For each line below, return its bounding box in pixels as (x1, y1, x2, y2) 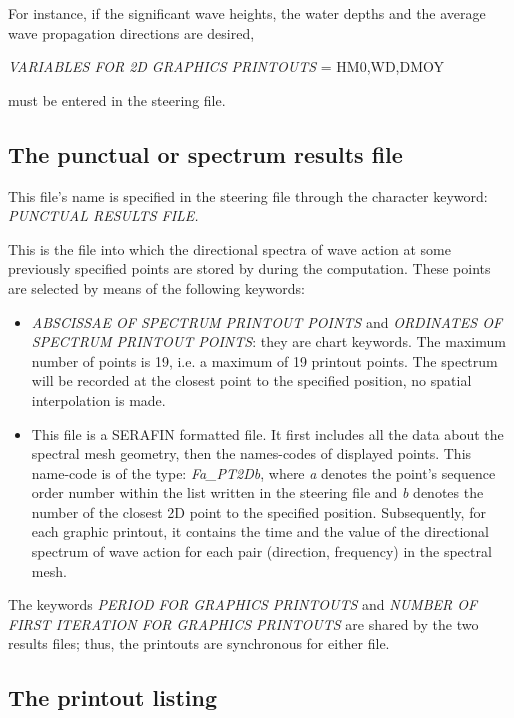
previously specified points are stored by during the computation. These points (8, 258, 491, 279)
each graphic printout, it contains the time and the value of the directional (31, 521, 489, 542)
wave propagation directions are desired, (8, 22, 255, 43)
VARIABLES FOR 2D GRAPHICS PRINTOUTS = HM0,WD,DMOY (8, 56, 445, 77)
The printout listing (8, 682, 217, 713)
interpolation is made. (31, 389, 166, 410)
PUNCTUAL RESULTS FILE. (8, 205, 199, 226)
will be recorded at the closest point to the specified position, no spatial (31, 370, 472, 391)
